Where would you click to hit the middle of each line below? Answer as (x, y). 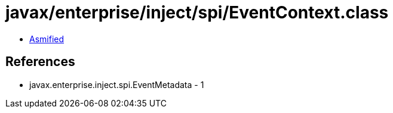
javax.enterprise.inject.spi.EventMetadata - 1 (117, 84)
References (40, 62)
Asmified (47, 39)
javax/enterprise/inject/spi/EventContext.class (197, 12)
